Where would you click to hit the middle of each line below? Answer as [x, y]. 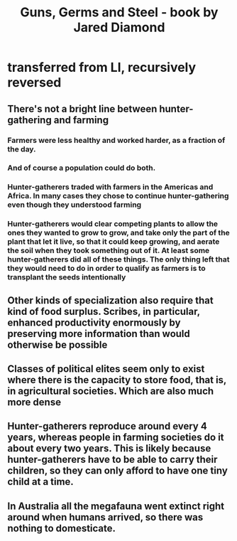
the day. [22, 149]
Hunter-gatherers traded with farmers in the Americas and [110, 187]
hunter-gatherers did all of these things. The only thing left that [118, 259]
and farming [81, 120]
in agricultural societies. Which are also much [111, 391]
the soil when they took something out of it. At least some [109, 251]
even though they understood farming [75, 205]
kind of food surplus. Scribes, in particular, [104, 311]
